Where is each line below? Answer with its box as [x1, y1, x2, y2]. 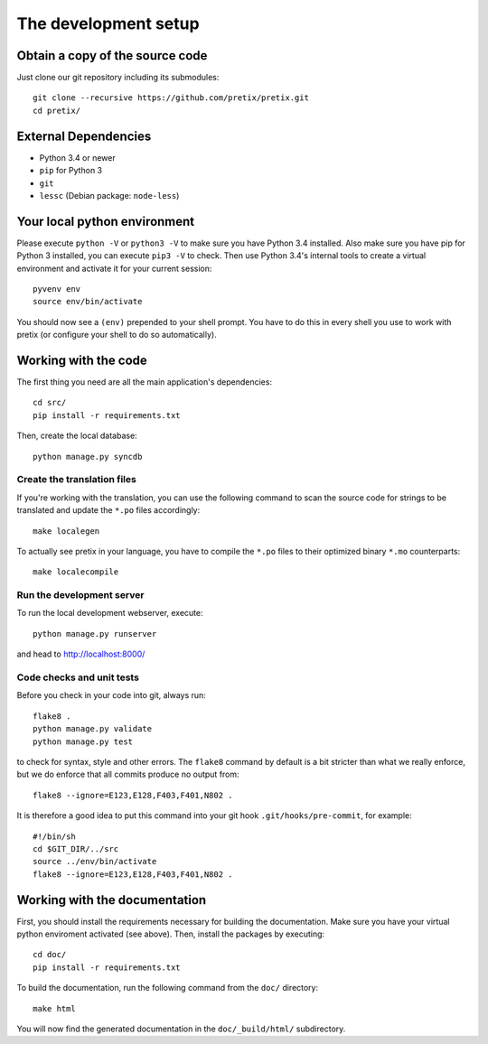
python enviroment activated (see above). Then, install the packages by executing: [16, 928, 325, 939]
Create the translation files [16, 473, 137, 486]
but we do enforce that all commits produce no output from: [16, 769, 239, 780]
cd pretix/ [33, 105, 81, 116]
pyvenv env [33, 284, 81, 294]
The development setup [16, 14, 200, 33]
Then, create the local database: [16, 430, 137, 442]
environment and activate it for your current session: [16, 263, 212, 274]
